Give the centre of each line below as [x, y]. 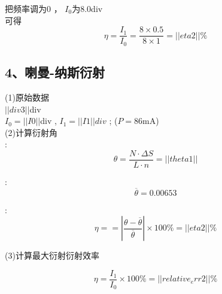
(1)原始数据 [27, 97]
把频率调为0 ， [34, 8]
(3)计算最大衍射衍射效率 [52, 255]
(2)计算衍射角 [31, 132]
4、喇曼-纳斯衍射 [55, 72]
